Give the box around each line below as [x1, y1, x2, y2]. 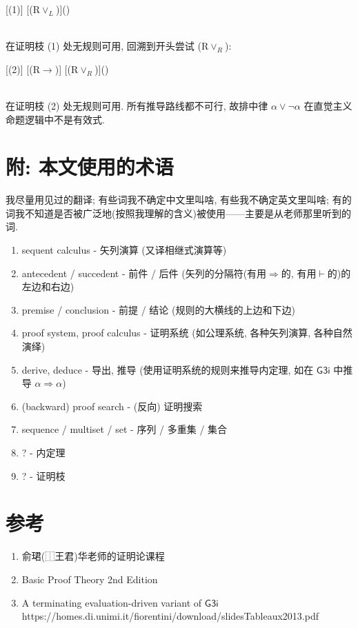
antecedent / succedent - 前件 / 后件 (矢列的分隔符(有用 [21, 265, 267, 280]
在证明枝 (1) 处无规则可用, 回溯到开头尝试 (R [6, 39, 209, 53]
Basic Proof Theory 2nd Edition [21, 571, 158, 586]
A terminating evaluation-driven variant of [21, 595, 202, 609]
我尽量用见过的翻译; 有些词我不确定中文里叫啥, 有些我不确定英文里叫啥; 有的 [6, 192, 352, 207]
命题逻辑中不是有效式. [6, 112, 105, 126]
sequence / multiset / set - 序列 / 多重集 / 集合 [21, 422, 228, 436]
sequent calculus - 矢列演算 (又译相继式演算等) [21, 243, 227, 257]
